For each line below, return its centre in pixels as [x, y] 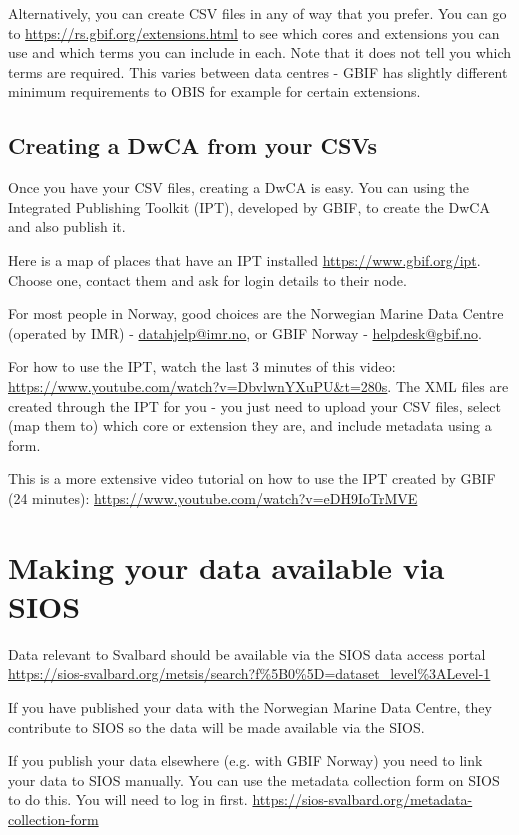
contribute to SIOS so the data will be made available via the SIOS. [216, 726]
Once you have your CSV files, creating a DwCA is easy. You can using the [238, 187]
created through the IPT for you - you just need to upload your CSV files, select [254, 405]
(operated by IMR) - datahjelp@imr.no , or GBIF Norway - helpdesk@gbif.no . [245, 332]
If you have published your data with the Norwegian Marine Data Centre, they [250, 706]
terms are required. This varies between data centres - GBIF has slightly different [258, 71]
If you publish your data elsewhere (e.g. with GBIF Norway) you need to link [245, 760]
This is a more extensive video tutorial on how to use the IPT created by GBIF [252, 478]
